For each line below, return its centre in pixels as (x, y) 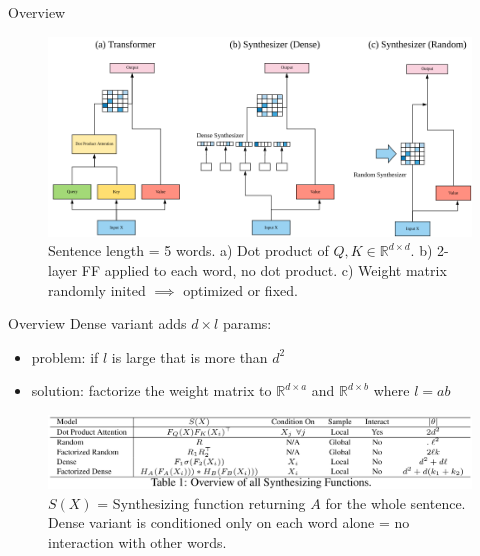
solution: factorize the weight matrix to (151, 390)
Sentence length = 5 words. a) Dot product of (188, 250)
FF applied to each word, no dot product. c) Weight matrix (264, 270)
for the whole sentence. (395, 502)
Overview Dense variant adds (97, 323)
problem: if (65, 356)
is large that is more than (189, 356)
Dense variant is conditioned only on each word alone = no (229, 522)
